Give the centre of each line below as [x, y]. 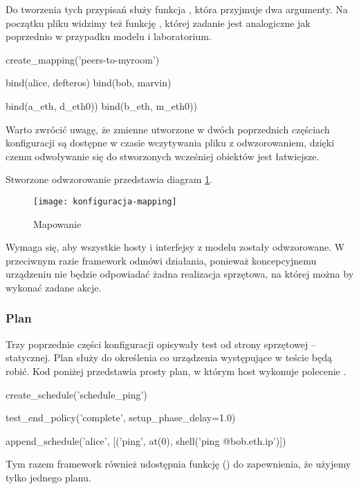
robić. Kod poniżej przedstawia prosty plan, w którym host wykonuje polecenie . [176, 371]
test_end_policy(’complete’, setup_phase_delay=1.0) [121, 418]
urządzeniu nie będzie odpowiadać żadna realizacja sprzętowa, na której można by [180, 274]
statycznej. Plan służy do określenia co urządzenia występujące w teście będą [169, 357]
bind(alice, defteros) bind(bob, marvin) [89, 83]
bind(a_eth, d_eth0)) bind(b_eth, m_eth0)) [101, 105]
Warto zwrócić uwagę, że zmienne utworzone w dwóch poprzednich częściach [168, 129]
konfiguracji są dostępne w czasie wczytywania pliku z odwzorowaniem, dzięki [170, 143]
